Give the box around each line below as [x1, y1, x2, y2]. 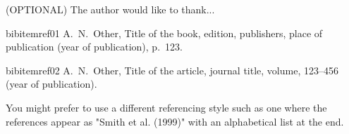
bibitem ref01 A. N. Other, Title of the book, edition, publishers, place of [6, 25, 323, 40]
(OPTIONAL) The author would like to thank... [6, 2, 215, 16]
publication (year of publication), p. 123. [6, 39, 183, 54]
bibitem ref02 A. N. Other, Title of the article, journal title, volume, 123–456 [6, 62, 338, 77]
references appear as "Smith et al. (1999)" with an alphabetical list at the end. [6, 114, 344, 128]
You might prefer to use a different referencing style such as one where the [6, 100, 327, 114]
